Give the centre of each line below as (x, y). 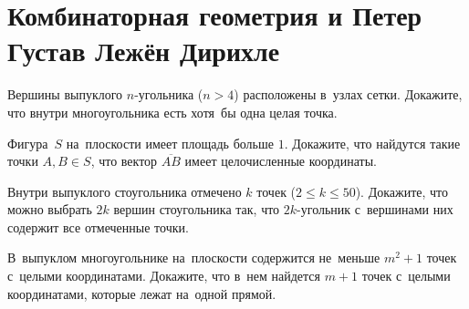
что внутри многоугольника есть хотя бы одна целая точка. (172, 112)
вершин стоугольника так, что (197, 209)
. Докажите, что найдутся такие (372, 143)
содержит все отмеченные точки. (98, 227)
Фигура (28, 143)
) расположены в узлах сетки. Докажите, (348, 94)
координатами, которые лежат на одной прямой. (142, 293)
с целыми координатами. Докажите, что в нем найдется (164, 276)
